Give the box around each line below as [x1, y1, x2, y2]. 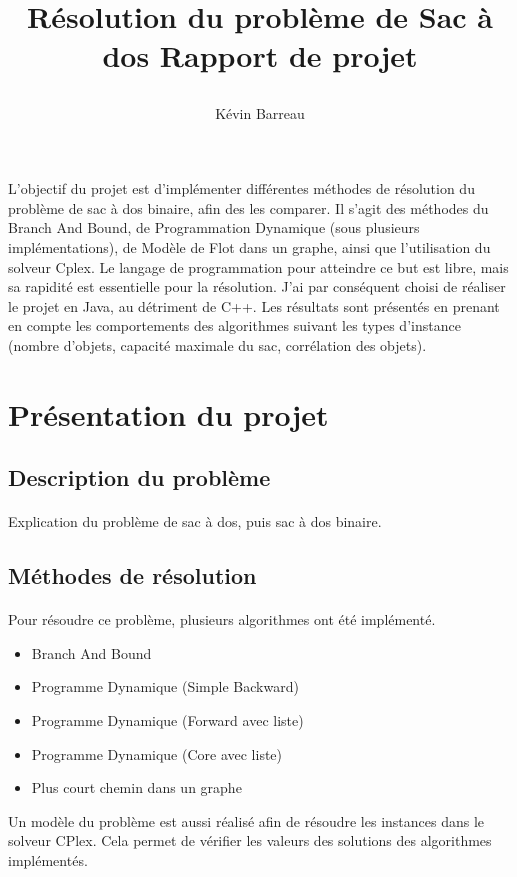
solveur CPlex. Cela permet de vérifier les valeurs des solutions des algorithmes [8, 830, 492, 851]
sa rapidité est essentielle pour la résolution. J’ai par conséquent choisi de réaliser [8, 276, 506, 297]
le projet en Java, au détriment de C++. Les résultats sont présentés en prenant [8, 295, 500, 316]
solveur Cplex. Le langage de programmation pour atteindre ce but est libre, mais [8, 256, 509, 277]
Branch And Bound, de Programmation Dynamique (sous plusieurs [8, 217, 420, 238]
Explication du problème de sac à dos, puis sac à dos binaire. [8, 511, 382, 532]
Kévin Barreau [215, 102, 305, 123]
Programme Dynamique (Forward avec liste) [31, 710, 304, 730]
